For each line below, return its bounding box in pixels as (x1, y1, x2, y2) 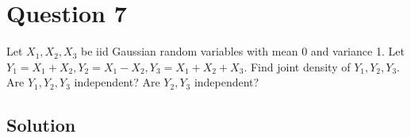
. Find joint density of (244, 58, 351, 75)
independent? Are (74, 74, 160, 90)
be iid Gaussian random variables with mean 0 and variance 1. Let (81, 43, 405, 59)
